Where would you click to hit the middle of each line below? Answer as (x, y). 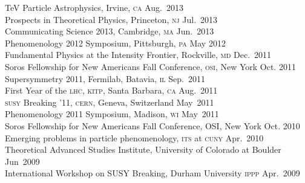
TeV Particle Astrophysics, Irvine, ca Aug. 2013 (94, 7)
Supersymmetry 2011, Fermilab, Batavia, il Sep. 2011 (105, 78)
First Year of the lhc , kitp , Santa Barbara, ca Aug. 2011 (111, 90)
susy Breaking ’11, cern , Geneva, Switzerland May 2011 (110, 102)
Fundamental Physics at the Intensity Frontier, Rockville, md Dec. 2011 (138, 55)
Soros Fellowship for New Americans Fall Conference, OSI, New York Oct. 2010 (152, 125)
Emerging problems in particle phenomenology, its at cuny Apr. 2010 (134, 137)
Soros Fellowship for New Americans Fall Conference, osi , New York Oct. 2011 (150, 66)
